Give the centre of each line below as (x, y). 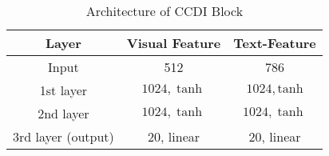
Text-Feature (275, 43)
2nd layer (63, 113)
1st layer (63, 90)
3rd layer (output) (63, 136)
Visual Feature (174, 43)
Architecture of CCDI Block (164, 11)
